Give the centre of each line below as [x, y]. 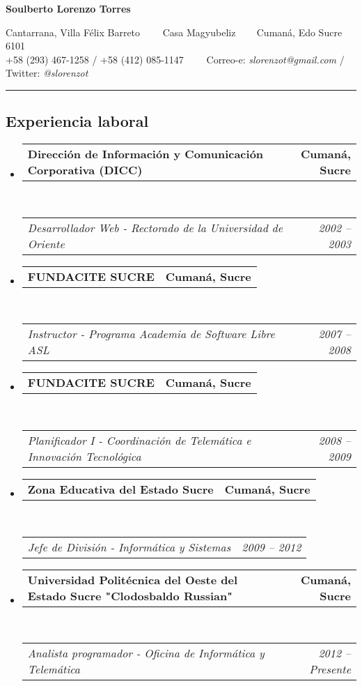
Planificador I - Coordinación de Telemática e [139, 440]
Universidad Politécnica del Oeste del [133, 579]
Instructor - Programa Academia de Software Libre [151, 334]
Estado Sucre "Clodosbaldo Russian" [130, 595]
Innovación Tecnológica [84, 456]
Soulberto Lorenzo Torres [68, 8]
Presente [330, 669]
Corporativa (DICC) [85, 170]
